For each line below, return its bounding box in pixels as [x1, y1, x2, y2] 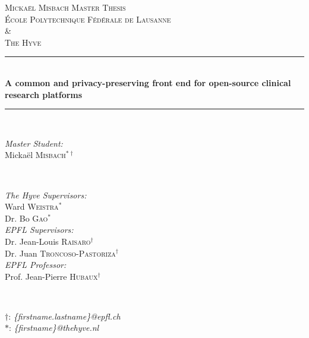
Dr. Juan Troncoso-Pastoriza [5, 247, 116, 259]
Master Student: [5, 137, 63, 149]
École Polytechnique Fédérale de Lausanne [5, 12, 171, 25]
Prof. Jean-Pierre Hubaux [5, 270, 98, 282]
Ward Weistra [5, 200, 59, 213]
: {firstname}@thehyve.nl [9, 321, 99, 334]
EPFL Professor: [5, 258, 67, 271]
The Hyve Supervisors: [5, 188, 87, 201]
